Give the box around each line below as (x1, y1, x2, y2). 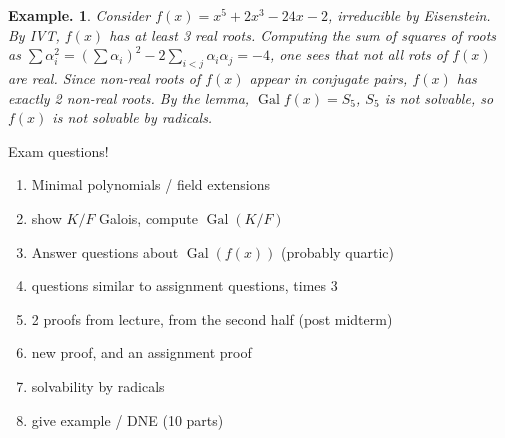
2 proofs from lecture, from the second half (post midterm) (31, 308, 393, 329)
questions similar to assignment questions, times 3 (31, 275, 338, 296)
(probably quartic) (281, 241, 394, 262)
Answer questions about (31, 241, 179, 262)
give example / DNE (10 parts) (31, 409, 224, 430)
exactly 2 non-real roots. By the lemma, (8, 87, 250, 108)
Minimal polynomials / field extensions (31, 174, 271, 195)
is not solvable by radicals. (52, 107, 213, 128)
